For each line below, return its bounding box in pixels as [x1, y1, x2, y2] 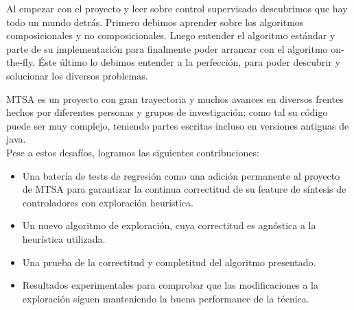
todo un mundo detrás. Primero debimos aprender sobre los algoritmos [6, 14, 304, 29]
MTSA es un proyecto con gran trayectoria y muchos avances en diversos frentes [6, 91, 344, 106]
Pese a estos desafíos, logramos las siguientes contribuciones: [6, 145, 259, 159]
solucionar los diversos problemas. [6, 68, 148, 82]
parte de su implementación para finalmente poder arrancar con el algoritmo [6, 41, 328, 56]
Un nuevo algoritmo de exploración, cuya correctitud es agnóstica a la [22, 218, 316, 232]
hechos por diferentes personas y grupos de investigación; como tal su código [6, 105, 328, 119]
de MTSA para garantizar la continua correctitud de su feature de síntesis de [22, 182, 346, 196]
